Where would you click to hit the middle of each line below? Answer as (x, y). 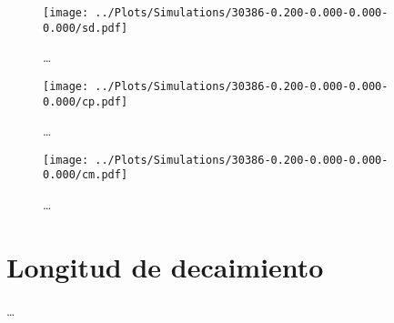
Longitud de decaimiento (165, 266)
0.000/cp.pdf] (86, 101)
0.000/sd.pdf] (86, 28)
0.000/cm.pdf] (86, 175)
